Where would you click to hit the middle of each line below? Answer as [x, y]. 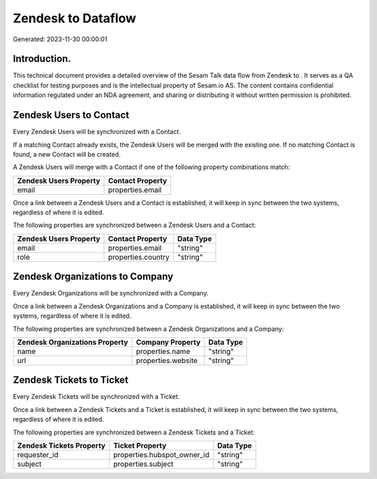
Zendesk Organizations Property [73, 342]
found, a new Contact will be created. [67, 154]
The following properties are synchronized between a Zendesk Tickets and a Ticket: [134, 432]
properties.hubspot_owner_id [161, 455]
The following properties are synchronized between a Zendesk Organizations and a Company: [148, 329]
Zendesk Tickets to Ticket [71, 380]
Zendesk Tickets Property [61, 445]
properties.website [167, 360]
